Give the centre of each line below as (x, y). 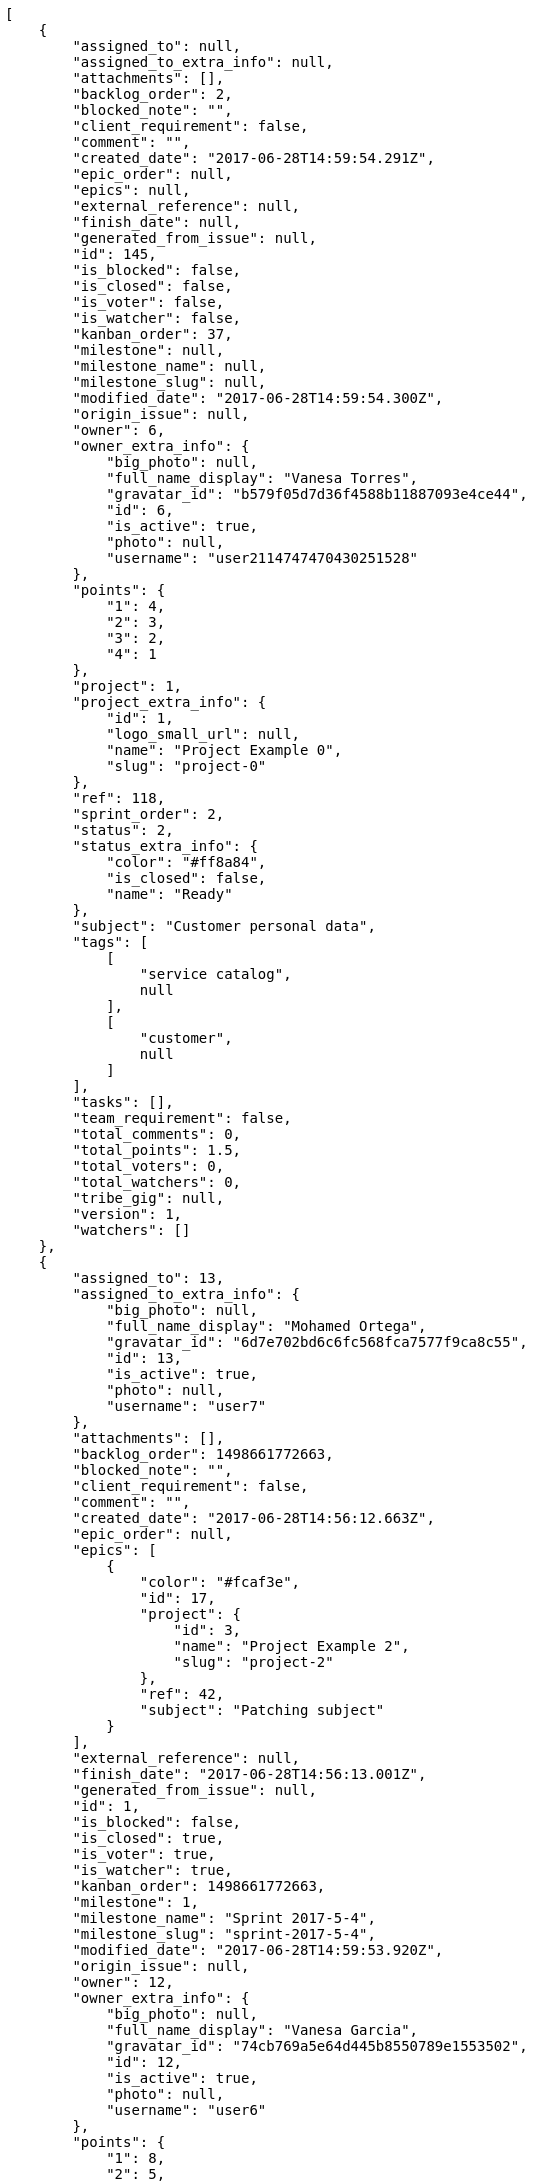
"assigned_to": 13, (148, 1278)
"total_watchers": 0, (157, 1182)
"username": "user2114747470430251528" (262, 558)
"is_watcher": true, (152, 1870)
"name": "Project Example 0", (224, 750)
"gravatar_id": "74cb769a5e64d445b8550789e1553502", (317, 2046)
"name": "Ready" (169, 894)
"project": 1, (127, 686)
